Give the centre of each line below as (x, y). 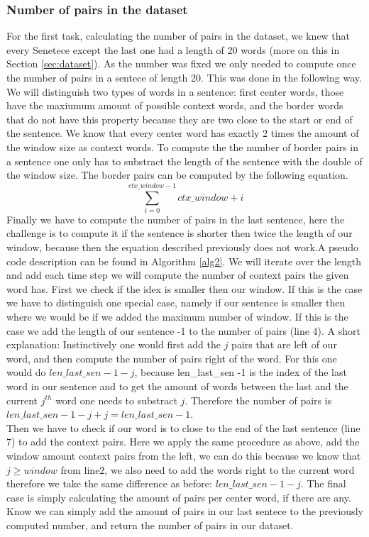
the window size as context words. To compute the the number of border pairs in (182, 146)
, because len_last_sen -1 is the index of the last (241, 372)
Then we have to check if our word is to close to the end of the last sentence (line (183, 427)
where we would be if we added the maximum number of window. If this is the (177, 317)
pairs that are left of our (284, 344)
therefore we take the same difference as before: (109, 483)
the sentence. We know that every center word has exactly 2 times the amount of (183, 133)
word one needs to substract (116, 400)
